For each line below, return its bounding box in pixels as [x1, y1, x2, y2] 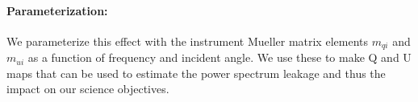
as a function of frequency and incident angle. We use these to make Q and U [27, 49, 412, 66]
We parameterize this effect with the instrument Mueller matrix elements [6, 32, 368, 49]
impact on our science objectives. [6, 80, 169, 97]
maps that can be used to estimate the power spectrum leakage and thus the [6, 64, 386, 81]
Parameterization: [6, 2, 108, 18]
